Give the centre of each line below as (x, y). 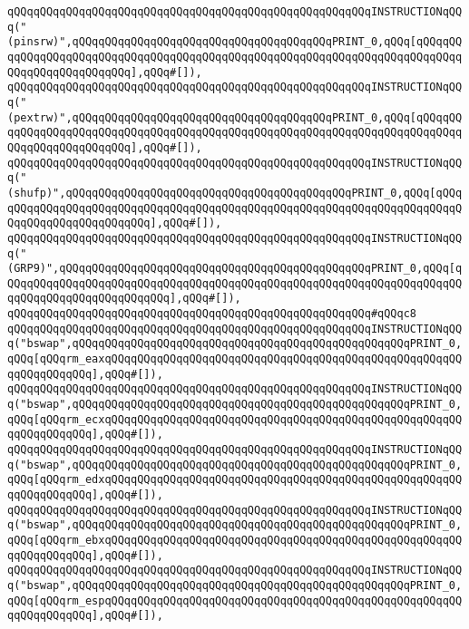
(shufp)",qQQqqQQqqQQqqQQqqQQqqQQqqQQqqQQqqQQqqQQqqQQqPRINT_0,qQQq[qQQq (235, 193)
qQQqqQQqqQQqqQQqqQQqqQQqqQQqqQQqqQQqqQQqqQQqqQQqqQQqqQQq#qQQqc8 (212, 314)
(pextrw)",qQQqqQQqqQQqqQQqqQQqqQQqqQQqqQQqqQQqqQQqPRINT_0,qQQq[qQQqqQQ (235, 117)
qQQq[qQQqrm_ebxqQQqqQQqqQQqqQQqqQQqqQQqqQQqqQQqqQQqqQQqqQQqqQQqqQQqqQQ (235, 540)
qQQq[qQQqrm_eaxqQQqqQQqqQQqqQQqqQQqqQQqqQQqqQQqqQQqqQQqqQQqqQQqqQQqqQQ (235, 359)
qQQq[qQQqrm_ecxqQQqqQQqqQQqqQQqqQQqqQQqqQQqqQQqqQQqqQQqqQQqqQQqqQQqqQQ (235, 419)
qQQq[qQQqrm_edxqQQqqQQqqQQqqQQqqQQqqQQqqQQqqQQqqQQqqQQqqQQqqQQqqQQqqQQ (235, 480)
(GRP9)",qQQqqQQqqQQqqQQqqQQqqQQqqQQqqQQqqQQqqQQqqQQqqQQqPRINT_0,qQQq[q (235, 269)
